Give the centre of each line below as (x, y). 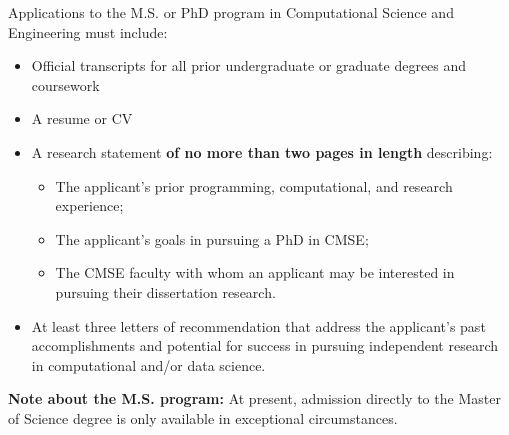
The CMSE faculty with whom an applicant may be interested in (255, 272)
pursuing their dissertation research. (165, 291)
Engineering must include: (88, 31)
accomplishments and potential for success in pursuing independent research (264, 345)
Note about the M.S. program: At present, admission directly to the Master (254, 398)
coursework (65, 84)
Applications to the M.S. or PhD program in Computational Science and (231, 12)
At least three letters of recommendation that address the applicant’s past (258, 325)
